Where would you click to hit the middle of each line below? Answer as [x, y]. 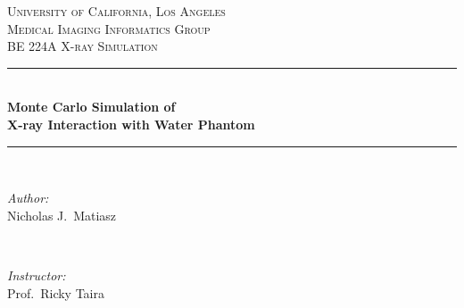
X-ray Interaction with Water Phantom [131, 124]
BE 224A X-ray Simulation [83, 46]
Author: [28, 198]
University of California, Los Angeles [116, 11]
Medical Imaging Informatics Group [109, 28]
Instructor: [37, 275]
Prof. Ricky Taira [56, 292]
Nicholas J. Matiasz [62, 215]
